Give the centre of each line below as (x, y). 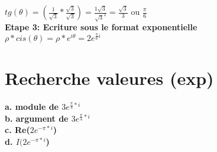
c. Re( (17, 130)
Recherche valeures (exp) (109, 78)
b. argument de (37, 118)
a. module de (32, 107)
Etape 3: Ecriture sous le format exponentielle (101, 27)
